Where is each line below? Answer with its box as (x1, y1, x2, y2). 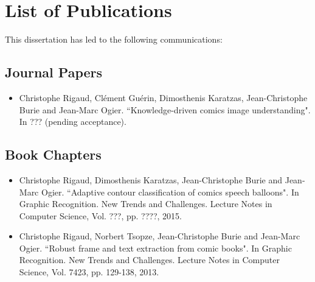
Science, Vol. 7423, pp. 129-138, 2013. (19, 266, 159, 278)
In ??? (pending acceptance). (19, 115, 126, 128)
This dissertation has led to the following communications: (5, 33, 223, 46)
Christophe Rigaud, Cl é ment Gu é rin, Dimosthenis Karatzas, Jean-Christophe (19, 91, 308, 104)
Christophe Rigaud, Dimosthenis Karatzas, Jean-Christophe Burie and (19, 173, 283, 186)
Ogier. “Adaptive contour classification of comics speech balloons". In (41, 185, 299, 198)
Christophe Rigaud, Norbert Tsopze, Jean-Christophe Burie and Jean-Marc (19, 230, 300, 242)
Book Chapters (5, 145, 102, 164)
